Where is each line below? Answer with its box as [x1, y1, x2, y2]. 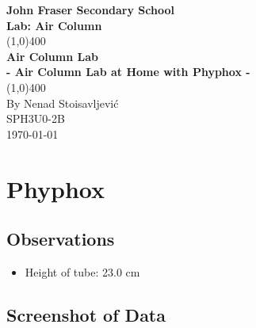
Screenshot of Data [6, 302, 166, 326]
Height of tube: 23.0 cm [25, 263, 140, 280]
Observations [6, 227, 115, 251]
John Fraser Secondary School [6, 2, 174, 17]
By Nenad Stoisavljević [6, 94, 119, 111]
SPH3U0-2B [6, 110, 65, 127]
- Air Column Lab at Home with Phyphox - [6, 63, 250, 80]
